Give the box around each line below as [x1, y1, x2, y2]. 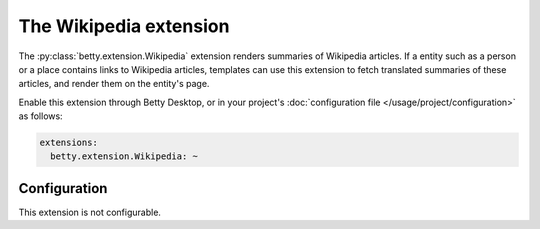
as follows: [18, 110, 64, 122]
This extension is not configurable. [18, 206, 162, 218]
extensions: [39, 137, 99, 149]
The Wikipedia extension [18, 15, 230, 37]
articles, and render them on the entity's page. [18, 78, 210, 90]
